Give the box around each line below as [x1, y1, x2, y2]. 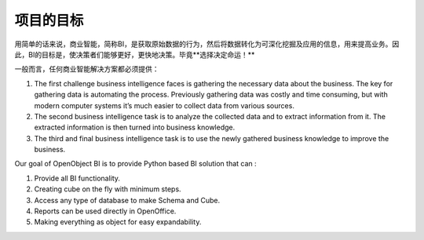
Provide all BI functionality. [34, 173, 121, 183]
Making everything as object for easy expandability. [34, 217, 202, 227]
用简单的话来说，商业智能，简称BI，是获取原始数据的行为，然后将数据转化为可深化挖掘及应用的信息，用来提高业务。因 [14, 39, 400, 49]
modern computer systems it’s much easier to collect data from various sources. [34, 100, 294, 110]
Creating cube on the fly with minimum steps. [34, 184, 181, 194]
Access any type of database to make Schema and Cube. [34, 195, 220, 205]
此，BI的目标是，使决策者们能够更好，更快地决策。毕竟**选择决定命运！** [14, 49, 255, 59]
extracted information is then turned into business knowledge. [34, 122, 236, 133]
